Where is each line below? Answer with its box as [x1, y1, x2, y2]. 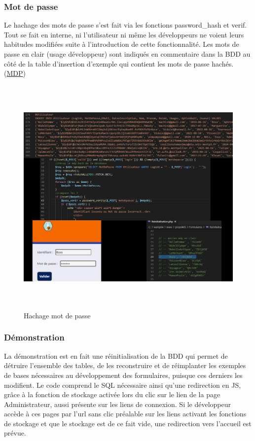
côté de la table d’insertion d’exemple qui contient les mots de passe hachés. [4, 58, 234, 68]
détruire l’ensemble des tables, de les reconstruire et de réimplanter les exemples [4, 360, 246, 371]
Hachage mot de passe [24, 310, 91, 320]
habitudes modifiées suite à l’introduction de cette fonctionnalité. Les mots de [4, 39, 239, 49]
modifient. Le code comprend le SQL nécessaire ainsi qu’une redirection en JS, [4, 379, 241, 390]
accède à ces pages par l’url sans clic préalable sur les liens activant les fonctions [4, 408, 247, 419]
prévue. [4, 428, 26, 438]
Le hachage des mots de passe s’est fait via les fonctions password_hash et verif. [4, 20, 247, 30]
